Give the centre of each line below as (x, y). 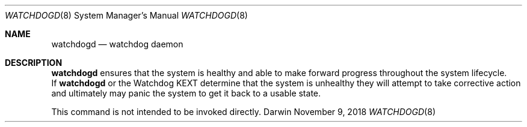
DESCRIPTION (34, 63)
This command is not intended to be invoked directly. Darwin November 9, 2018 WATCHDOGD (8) (243, 112)
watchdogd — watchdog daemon (117, 44)
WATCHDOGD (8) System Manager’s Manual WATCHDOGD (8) (126, 15)
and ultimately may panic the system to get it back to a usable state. (186, 93)
